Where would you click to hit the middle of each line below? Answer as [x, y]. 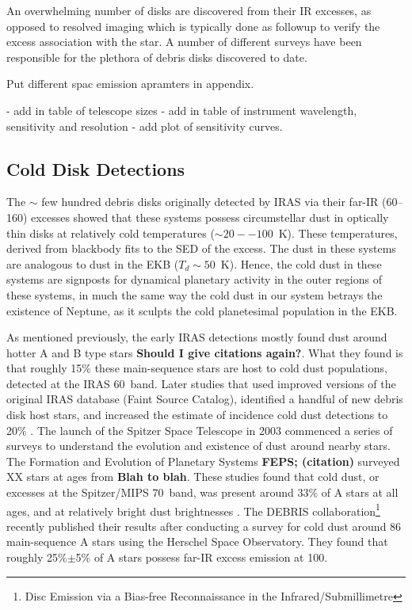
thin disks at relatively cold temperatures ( [111, 233]
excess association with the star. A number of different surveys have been [184, 42]
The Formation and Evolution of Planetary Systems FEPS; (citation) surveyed [203, 461]
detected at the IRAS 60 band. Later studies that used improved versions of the [201, 383]
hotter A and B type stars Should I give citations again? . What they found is [205, 352]
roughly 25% [37, 557]
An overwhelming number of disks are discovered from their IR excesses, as [189, 10]
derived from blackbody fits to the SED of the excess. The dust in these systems [201, 248]
